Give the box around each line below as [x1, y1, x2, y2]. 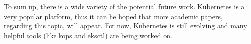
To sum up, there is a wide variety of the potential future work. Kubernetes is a [4, 1, 245, 11]
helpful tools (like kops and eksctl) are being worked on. [4, 30, 172, 40]
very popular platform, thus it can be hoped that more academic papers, [4, 11, 223, 21]
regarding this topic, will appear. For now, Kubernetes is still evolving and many [4, 21, 247, 31]
